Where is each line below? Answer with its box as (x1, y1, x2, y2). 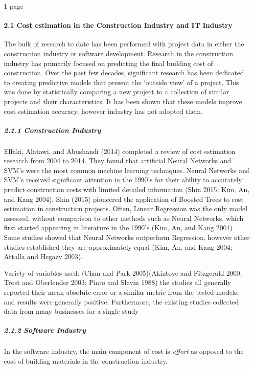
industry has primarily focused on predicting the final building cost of (4, 58, 213, 68)
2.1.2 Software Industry (4, 325, 86, 335)
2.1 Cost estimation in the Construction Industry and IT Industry (4, 20, 232, 30)
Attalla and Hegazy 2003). (4, 251, 83, 261)
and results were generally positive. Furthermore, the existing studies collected (4, 296, 239, 306)
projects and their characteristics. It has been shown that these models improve (4, 96, 242, 106)
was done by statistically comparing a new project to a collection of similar (4, 87, 229, 97)
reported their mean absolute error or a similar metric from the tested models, (4, 287, 239, 297)
